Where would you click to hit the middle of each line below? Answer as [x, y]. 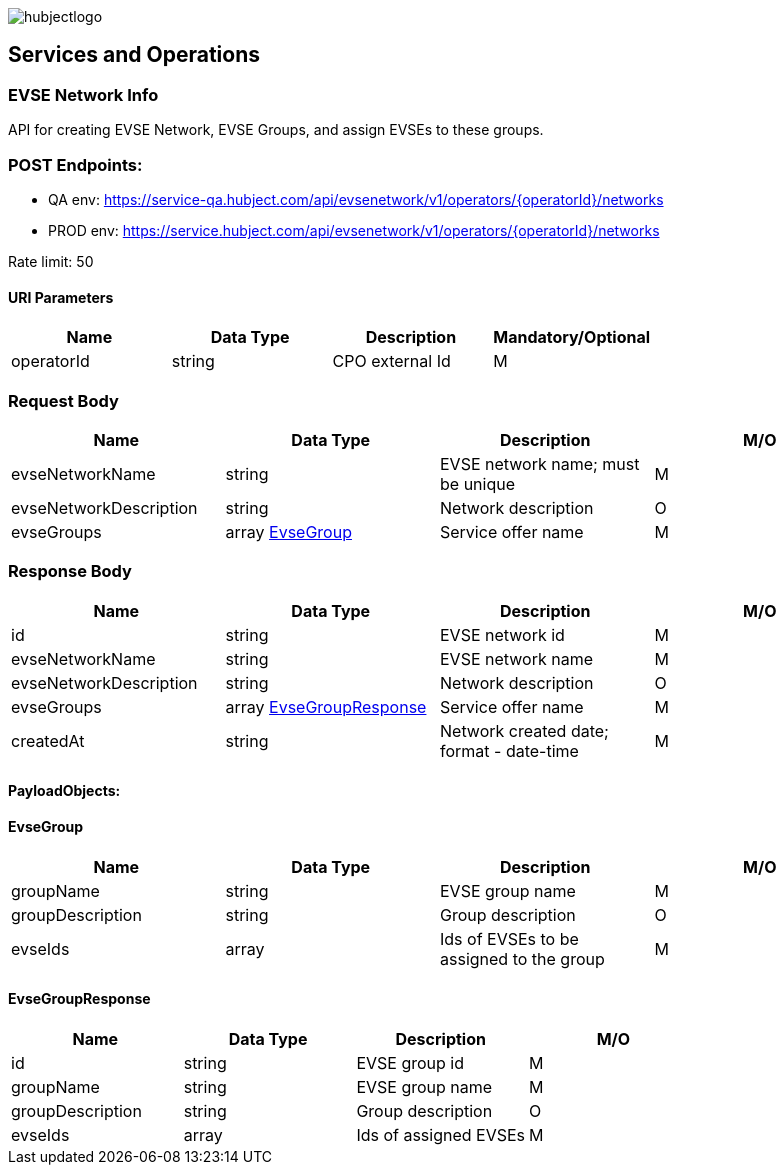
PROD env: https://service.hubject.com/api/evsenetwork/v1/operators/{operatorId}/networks [354, 230]
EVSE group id [410, 1062]
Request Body [63, 400]
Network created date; [524, 730]
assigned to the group [522, 958]
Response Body [70, 571]
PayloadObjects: [64, 791]
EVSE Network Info [83, 94]
